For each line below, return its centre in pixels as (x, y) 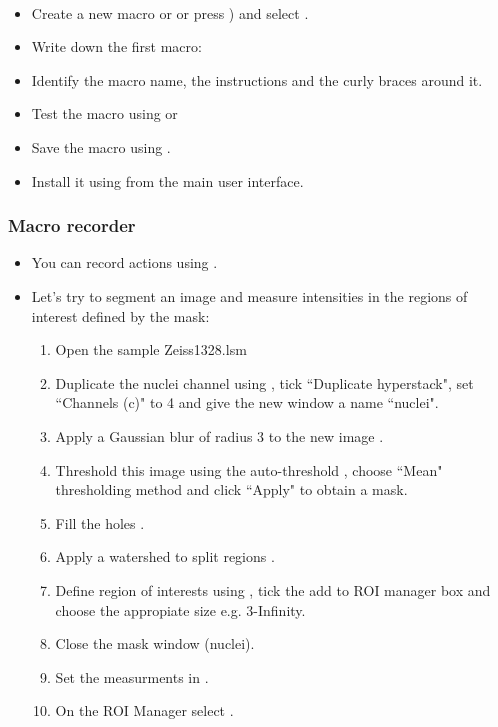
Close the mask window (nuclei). (155, 643)
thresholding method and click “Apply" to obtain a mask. (231, 489)
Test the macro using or (104, 113)
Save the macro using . (101, 146)
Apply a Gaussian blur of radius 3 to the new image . (219, 435)
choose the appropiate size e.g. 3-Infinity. (180, 609)
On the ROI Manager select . (144, 710)
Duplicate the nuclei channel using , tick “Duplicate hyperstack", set (264, 382)
